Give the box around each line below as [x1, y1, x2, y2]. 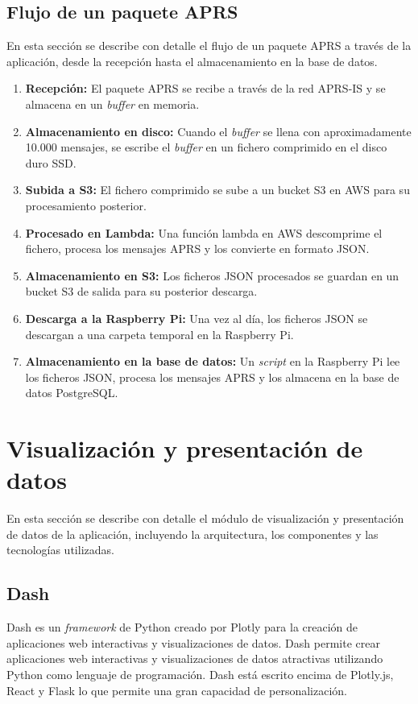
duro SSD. [25, 154, 77, 171]
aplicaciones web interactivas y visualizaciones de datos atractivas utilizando [6, 650, 383, 667]
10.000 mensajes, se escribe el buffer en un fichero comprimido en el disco [25, 139, 387, 155]
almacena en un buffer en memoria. [25, 95, 200, 112]
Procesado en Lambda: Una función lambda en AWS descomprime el [25, 224, 383, 241]
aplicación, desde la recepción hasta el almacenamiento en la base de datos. [6, 52, 378, 69]
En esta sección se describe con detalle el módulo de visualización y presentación [6, 510, 404, 527]
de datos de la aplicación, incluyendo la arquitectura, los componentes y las [6, 525, 379, 542]
